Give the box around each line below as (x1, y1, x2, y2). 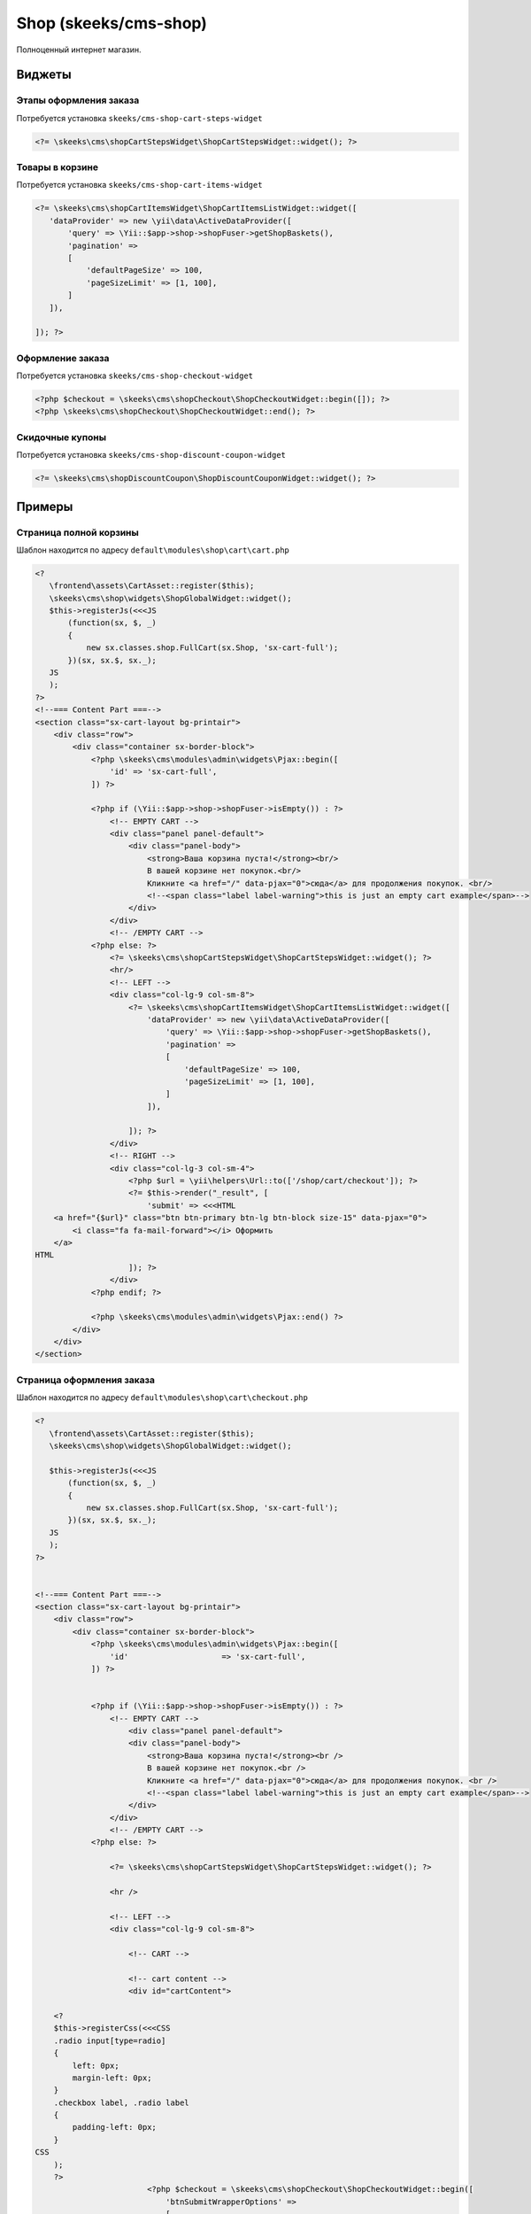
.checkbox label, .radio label (53, 2097, 189, 2108)
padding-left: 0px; (72, 2122, 157, 2133)
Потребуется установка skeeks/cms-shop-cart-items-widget (16, 180, 263, 190)
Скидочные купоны (16, 430, 106, 443)
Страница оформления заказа (16, 1374, 155, 1386)
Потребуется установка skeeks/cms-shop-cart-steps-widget (16, 112, 263, 123)
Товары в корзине (16, 161, 99, 174)
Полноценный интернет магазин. (16, 44, 142, 55)
